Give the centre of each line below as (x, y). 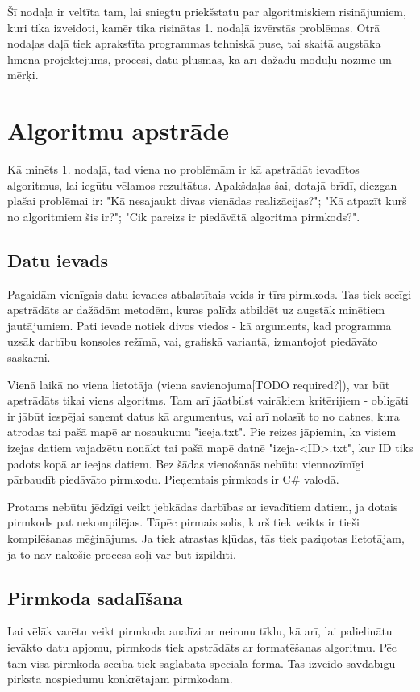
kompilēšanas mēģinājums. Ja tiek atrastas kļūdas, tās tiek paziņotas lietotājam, (206, 537)
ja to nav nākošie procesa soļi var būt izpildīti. (122, 554)
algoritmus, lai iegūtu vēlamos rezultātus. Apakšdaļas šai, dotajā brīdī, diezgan (202, 185)
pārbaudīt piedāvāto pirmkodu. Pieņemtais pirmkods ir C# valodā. (173, 479)
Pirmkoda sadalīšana (95, 597)
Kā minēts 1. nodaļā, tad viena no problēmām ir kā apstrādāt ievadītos (183, 169)
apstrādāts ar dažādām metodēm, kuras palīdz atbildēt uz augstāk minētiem (196, 310)
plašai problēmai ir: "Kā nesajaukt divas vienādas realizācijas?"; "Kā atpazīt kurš (207, 201)
